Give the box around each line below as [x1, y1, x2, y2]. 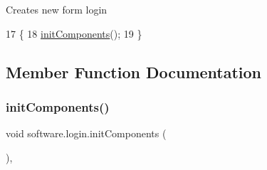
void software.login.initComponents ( [6, 126, 167, 141]
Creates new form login [6, 2, 108, 16]
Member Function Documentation [6, 60, 262, 83]
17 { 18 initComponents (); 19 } [6, 26, 142, 41]
